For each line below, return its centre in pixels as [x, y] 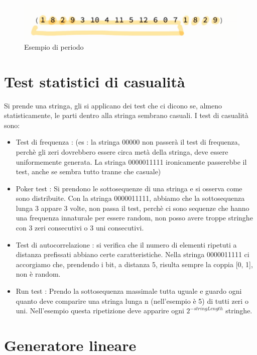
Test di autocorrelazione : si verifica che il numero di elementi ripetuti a [126, 244]
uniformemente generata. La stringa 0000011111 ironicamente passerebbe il [131, 161]
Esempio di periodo [54, 46]
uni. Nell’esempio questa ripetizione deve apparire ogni [100, 311]
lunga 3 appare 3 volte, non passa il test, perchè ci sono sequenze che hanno [133, 208]
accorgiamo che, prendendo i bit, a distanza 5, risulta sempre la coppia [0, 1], [134, 264]
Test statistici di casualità [95, 81]
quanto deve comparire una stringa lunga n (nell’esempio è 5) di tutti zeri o [132, 301]
